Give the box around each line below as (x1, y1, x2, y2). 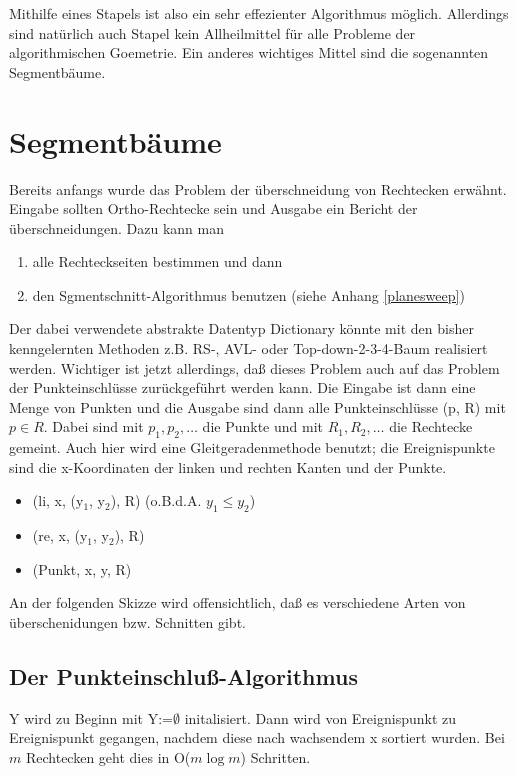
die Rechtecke (389, 416, 473, 437)
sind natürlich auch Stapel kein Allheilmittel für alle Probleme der (9, 22, 416, 43)
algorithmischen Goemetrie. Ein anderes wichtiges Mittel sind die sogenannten (9, 42, 489, 63)
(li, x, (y (32, 490, 84, 511)
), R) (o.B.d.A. (110, 490, 202, 511)
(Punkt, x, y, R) (32, 558, 132, 579)
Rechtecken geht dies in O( (25, 746, 191, 767)
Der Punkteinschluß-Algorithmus (9, 660, 358, 691)
